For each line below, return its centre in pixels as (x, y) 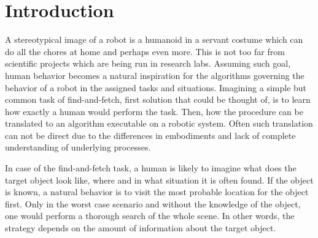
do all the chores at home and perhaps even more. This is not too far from (145, 51)
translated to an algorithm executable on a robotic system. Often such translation (159, 123)
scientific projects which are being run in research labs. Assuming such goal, (148, 63)
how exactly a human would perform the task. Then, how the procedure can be (154, 111)
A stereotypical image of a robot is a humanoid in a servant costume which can (154, 39)
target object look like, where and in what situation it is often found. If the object (159, 180)
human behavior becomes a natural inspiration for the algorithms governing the (155, 75)
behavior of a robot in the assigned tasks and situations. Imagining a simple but (156, 87)
